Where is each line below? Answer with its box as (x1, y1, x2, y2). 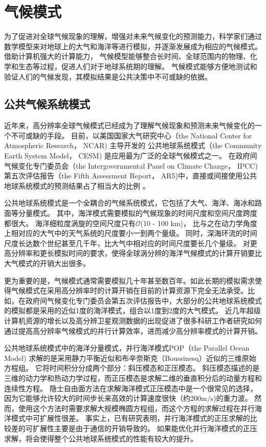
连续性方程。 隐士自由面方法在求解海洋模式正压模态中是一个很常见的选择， (4, 382, 257, 393)
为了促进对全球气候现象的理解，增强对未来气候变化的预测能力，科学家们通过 (4, 31, 262, 42)
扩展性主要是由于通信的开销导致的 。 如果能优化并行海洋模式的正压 (32, 422, 257, 433)
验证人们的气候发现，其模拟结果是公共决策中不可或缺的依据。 (4, 71, 212, 82)
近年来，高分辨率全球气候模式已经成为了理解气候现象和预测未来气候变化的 (4, 120, 255, 131)
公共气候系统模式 (4, 96, 90, 112)
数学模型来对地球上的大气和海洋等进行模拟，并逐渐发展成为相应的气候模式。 (4, 40, 262, 51)
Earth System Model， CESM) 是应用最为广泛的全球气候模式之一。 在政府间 (4, 150, 257, 161)
